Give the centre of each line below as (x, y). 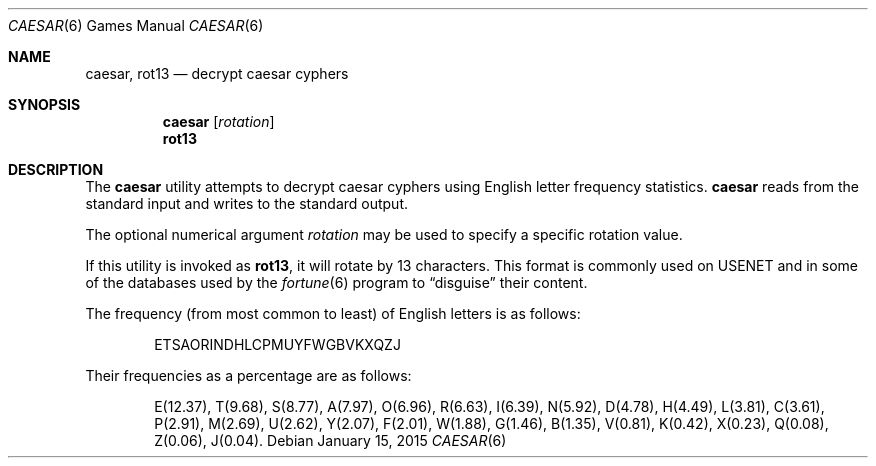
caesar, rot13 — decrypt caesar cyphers (217, 73)
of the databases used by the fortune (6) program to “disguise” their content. (336, 282)
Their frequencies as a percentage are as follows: (248, 375)
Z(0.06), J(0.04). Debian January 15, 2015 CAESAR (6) (330, 440)
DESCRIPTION (56, 169)
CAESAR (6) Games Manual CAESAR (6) (136, 25)
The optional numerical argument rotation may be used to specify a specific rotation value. (384, 234)
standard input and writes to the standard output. (247, 203)
